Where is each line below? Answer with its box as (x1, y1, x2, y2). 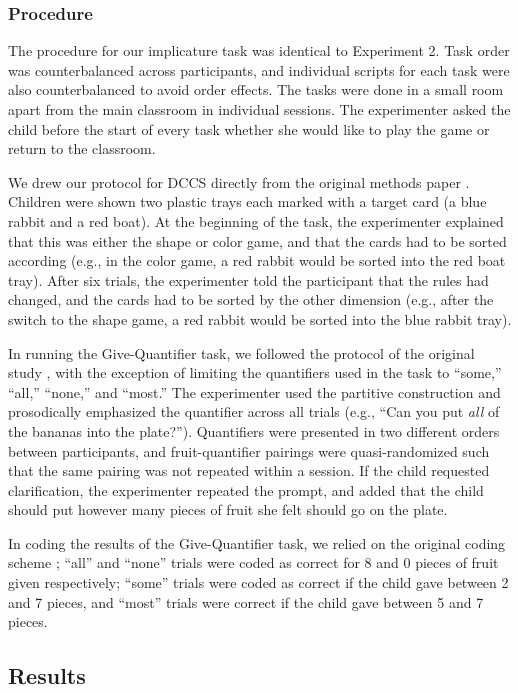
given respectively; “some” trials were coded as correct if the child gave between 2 (8, 572, 509, 593)
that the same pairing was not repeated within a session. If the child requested (8, 460, 490, 481)
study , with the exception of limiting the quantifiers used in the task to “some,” (8, 362, 502, 383)
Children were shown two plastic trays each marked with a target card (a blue (8, 191, 487, 212)
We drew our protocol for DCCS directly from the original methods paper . (8, 171, 470, 192)
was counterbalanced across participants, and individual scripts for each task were (8, 59, 510, 80)
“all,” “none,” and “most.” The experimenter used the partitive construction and (8, 381, 501, 402)
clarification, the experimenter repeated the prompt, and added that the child (8, 479, 484, 500)
